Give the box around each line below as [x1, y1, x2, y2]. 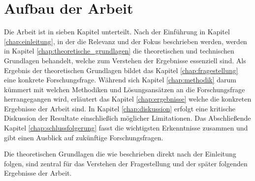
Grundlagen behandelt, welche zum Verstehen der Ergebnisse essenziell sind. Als [4, 55, 246, 65]
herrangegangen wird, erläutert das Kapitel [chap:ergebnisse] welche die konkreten [4, 94, 252, 104]
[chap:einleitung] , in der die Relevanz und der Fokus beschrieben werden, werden [4, 36, 247, 46]
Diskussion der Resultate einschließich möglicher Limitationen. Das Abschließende [4, 113, 251, 123]
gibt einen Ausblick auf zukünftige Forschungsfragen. [4, 132, 163, 142]
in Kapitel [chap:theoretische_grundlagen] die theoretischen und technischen [4, 46, 234, 56]
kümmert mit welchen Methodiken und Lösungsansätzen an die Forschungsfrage [4, 84, 245, 94]
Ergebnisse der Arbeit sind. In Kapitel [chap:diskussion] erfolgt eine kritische [4, 103, 235, 113]
